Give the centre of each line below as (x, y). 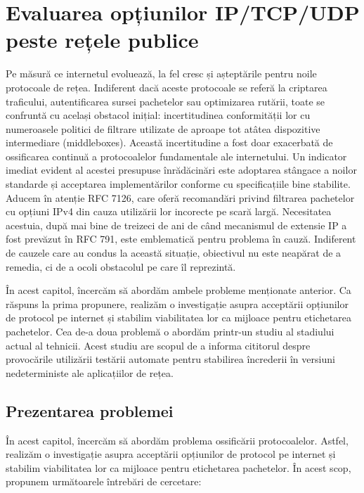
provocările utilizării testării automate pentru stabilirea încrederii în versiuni (170, 359)
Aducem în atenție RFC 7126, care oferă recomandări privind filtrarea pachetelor (180, 197)
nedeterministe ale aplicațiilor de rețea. (90, 372)
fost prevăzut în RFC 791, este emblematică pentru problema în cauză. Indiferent (181, 239)
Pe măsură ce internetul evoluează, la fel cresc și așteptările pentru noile (161, 73)
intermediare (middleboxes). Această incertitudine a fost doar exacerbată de (169, 142)
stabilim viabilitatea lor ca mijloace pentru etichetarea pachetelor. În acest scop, (178, 467)
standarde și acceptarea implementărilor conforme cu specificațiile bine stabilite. (178, 184)
